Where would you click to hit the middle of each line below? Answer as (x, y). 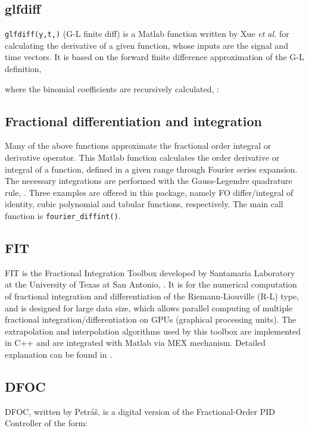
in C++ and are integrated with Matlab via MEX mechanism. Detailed (135, 343)
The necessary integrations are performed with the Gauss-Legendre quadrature (149, 181)
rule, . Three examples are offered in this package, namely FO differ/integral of (149, 192)
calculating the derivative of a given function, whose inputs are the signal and (146, 45)
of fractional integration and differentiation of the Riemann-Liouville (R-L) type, (152, 296)
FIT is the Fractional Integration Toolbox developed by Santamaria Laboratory (150, 272)
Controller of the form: (46, 423)
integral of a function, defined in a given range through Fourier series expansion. (151, 169)
